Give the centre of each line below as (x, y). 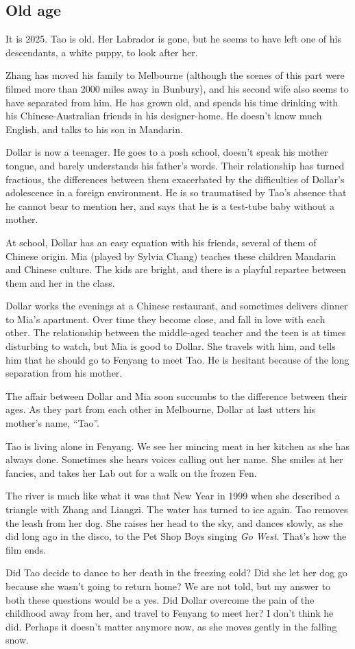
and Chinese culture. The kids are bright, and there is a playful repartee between (176, 269)
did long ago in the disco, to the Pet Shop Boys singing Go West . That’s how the (176, 536)
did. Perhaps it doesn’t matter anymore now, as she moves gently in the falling (171, 626)
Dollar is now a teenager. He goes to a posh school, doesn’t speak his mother (167, 152)
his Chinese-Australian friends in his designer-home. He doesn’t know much (164, 116)
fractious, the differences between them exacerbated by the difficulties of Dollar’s (175, 179)
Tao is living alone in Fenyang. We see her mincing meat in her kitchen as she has (177, 446)
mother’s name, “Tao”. (52, 423)
